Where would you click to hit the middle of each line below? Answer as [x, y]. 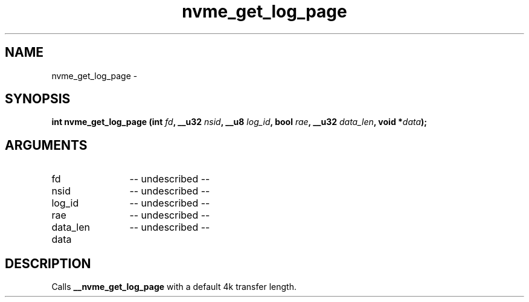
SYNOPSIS [38, 99]
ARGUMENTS [46, 145]
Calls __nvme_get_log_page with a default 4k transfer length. [174, 287]
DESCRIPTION [48, 263]
